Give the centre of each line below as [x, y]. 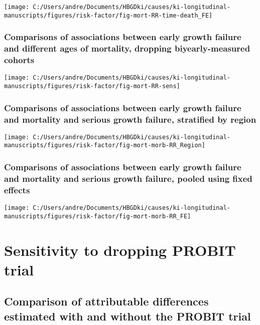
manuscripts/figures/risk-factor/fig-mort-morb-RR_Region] [105, 145]
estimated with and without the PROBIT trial [127, 316]
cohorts [19, 60]
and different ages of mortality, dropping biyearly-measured [127, 48]
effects [17, 190]
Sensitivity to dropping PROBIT [120, 250]
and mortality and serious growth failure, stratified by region [130, 119]
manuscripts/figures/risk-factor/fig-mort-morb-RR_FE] [98, 216]
